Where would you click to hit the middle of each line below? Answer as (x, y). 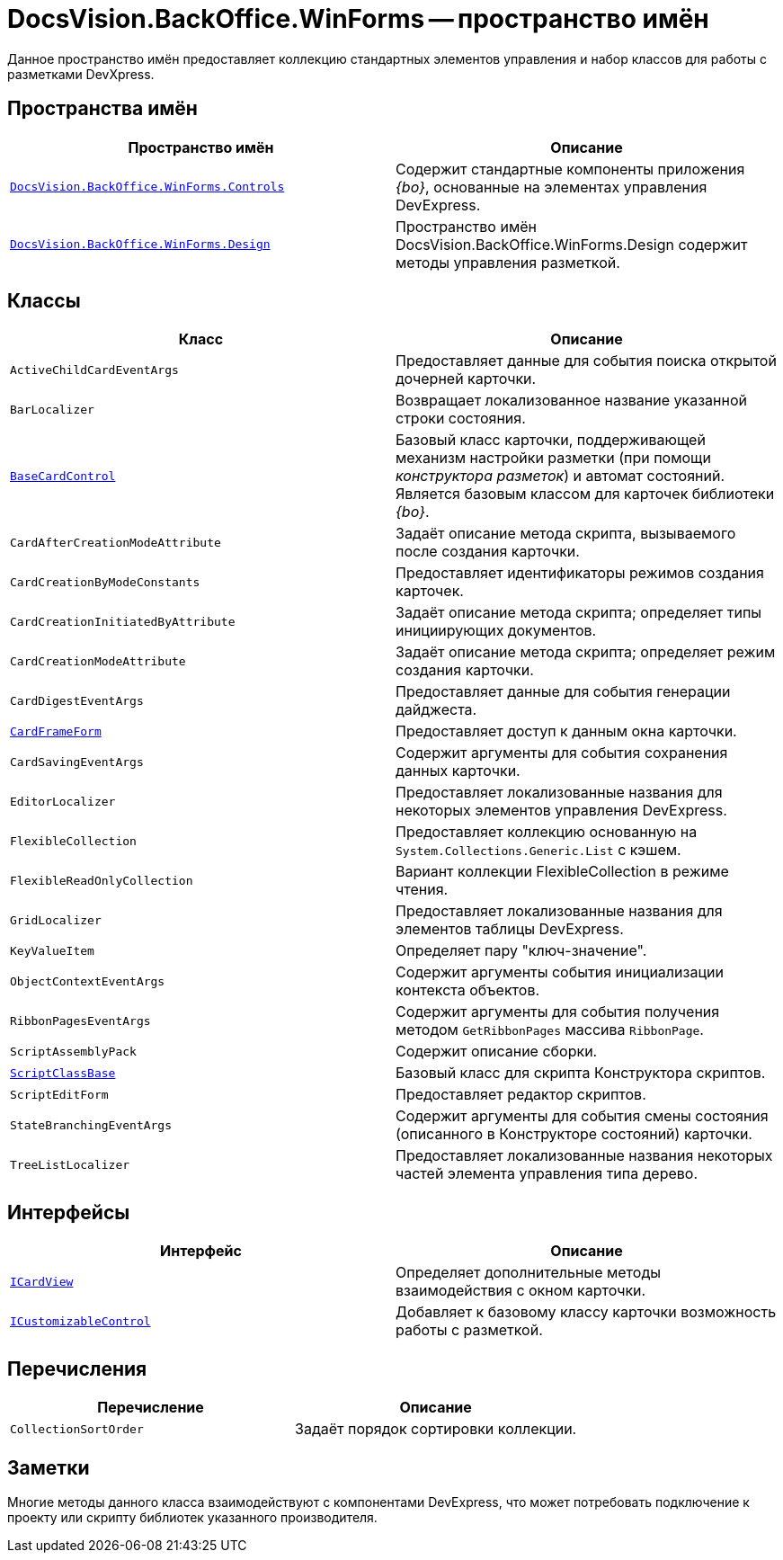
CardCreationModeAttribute (98, 661)
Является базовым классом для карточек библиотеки (585, 494)
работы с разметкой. (469, 1330)
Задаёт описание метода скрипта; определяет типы (579, 613)
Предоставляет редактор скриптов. (521, 1095)
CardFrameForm (56, 731)
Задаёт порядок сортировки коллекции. (436, 1429)
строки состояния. (461, 419)
